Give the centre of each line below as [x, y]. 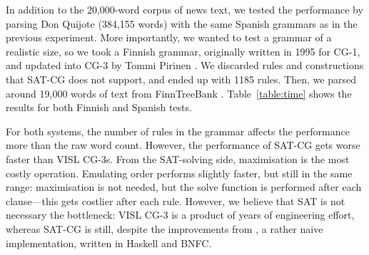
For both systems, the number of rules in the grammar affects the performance [178, 131]
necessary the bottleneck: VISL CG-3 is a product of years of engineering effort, [180, 215]
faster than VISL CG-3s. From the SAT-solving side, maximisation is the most [178, 158]
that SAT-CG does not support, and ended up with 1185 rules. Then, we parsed [181, 79]
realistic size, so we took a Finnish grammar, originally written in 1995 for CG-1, [183, 51]
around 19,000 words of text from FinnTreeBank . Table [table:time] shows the [179, 93]
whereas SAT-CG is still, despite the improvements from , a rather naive [165, 228]
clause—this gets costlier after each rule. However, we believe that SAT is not [176, 201]
